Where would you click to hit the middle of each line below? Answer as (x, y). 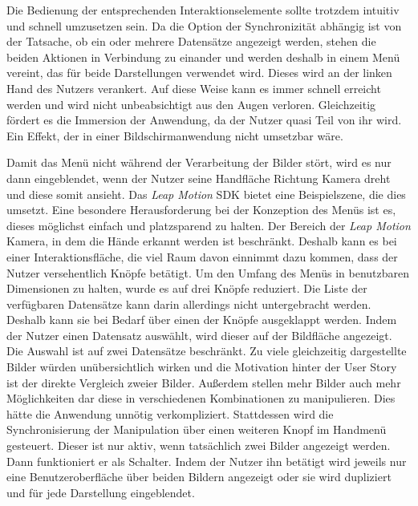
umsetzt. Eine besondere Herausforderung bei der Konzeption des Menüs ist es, (201, 210)
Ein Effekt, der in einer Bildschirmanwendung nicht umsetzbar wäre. (175, 135)
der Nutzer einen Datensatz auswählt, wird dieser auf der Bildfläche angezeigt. (199, 335)
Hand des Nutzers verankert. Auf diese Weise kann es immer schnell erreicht (194, 88)
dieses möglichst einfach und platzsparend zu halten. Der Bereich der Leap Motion (209, 225)
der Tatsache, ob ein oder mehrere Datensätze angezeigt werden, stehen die (191, 41)
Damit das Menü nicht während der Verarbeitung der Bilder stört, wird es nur (199, 162)
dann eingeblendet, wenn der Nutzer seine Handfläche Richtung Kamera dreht (199, 178)
